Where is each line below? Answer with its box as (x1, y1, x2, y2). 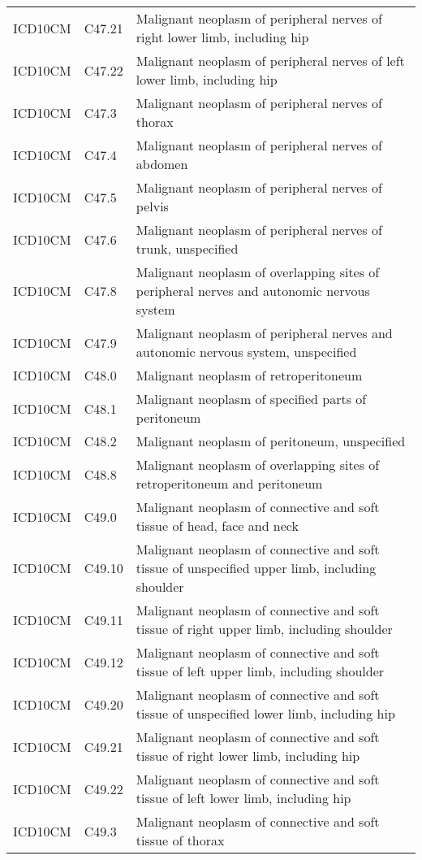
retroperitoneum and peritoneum (136, 474, 323, 493)
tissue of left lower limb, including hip (136, 788, 351, 807)
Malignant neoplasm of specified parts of (136, 389, 367, 408)
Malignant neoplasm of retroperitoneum (136, 366, 363, 384)
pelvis (136, 197, 169, 215)
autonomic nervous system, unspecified (136, 342, 357, 361)
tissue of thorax (136, 831, 225, 849)
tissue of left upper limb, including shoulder (136, 662, 385, 680)
